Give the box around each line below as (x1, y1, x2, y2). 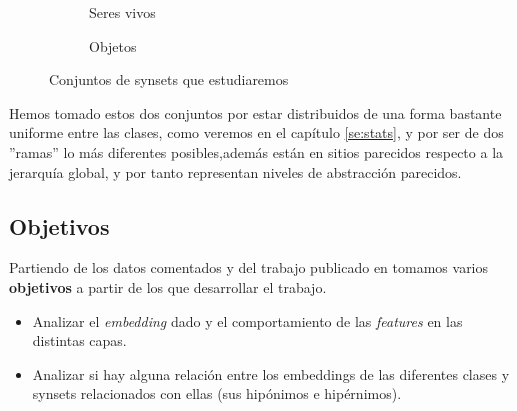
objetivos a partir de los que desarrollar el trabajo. (9, 276, 327, 297)
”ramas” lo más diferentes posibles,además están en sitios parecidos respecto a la (9, 141, 504, 162)
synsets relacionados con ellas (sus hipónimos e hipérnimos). (32, 383, 402, 404)
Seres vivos (89, 2, 156, 22)
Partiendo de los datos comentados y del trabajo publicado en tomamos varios (9, 257, 489, 278)
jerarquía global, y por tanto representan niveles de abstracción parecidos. (9, 161, 462, 182)
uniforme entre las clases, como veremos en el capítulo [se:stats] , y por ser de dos (9, 122, 504, 143)
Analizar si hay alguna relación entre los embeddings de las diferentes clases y (32, 363, 510, 384)
